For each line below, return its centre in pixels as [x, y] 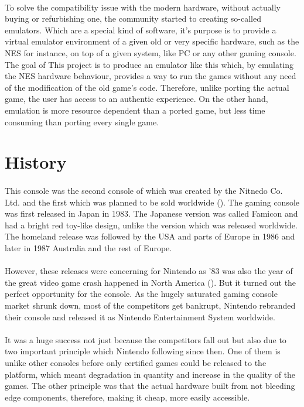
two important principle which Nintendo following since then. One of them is [143, 351]
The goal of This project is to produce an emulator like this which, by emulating [149, 64]
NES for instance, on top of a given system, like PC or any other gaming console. [151, 52]
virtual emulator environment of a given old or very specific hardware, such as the [152, 41]
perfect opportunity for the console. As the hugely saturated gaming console [141, 294]
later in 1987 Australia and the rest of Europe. [88, 248]
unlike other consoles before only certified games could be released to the [136, 362]
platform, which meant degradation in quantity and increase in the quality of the [150, 374]
